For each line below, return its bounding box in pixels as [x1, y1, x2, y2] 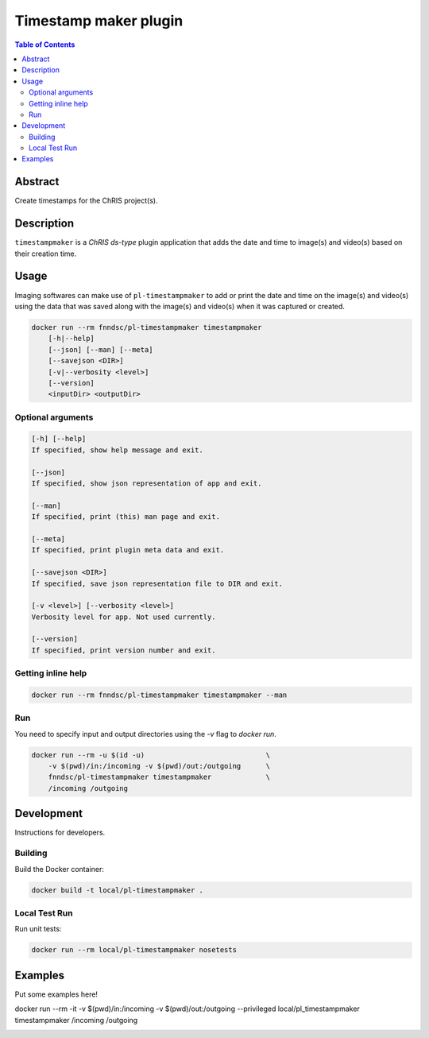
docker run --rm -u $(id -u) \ [31, 750, 271, 759]
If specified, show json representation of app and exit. [31, 478, 262, 488]
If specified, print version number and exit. [31, 645, 216, 655]
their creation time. [14, 249, 77, 258]
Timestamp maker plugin [14, 12, 184, 29]
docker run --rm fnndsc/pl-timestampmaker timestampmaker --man [31, 690, 288, 699]
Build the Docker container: [14, 864, 105, 873]
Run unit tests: [14, 924, 62, 934]
